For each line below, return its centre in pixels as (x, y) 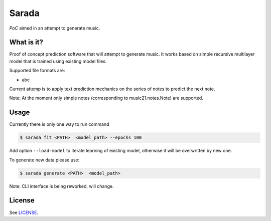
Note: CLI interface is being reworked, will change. (61, 186)
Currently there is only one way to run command (59, 124)
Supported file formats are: (37, 71)
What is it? (26, 42)
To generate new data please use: (44, 160)
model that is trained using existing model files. (58, 61)
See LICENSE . (24, 212)
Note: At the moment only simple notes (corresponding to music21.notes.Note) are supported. (106, 98)
